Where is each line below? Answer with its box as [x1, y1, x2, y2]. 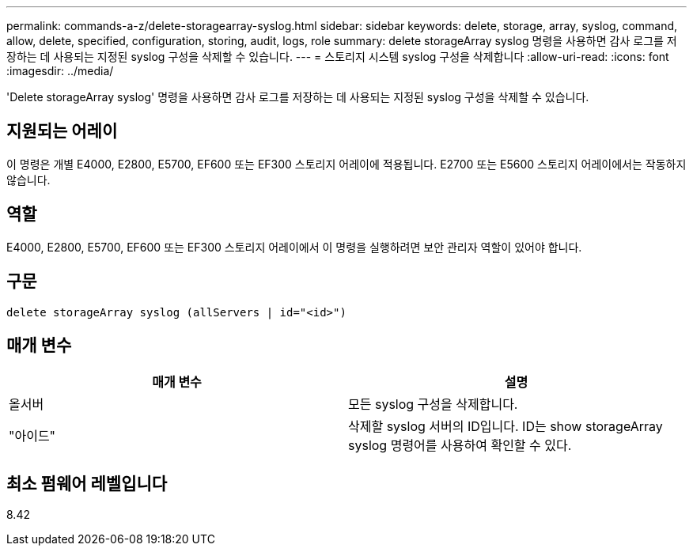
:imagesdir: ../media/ [6, 64, 114, 78]
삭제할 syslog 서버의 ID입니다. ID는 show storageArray [348, 418, 663, 435]
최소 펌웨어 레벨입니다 [6, 473, 168, 493]
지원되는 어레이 [6, 121, 118, 142]
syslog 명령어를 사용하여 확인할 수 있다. [348, 437, 572, 454]
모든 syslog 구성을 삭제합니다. [348, 396, 518, 413]
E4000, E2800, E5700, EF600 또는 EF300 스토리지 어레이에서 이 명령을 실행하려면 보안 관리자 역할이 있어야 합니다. [6, 240, 582, 254]
